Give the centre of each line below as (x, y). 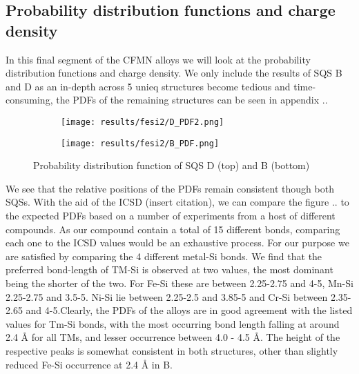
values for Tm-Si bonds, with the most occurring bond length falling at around (173, 323)
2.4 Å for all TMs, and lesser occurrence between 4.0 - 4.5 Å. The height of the (173, 337)
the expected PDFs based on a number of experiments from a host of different (171, 216)
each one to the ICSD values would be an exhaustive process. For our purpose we (177, 243)
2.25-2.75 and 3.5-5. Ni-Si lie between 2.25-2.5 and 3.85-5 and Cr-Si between (167, 296)
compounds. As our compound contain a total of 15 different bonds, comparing (173, 229)
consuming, (29, 100)
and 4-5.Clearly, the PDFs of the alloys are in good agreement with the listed (189, 310)
